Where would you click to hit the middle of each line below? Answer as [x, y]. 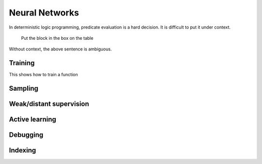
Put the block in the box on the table [57, 38]
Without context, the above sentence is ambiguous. [60, 49]
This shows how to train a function [43, 75]
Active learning [33, 120]
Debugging [26, 135]
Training [22, 63]
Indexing [23, 150]
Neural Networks [44, 13]
